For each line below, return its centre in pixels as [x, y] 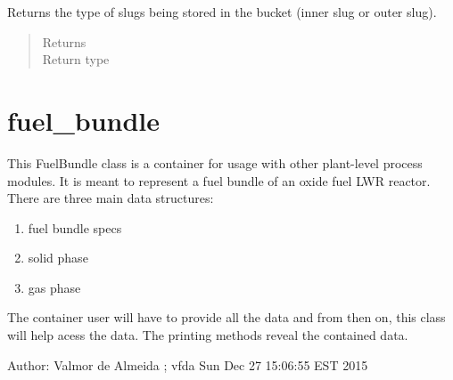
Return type [76, 59]
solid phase [58, 258]
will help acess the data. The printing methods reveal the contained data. [208, 335]
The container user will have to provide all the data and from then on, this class [226, 317]
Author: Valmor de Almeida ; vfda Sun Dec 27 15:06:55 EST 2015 [188, 364]
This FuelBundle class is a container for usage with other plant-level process [215, 162]
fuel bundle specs [75, 227]
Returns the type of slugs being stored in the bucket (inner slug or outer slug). [222, 12]
